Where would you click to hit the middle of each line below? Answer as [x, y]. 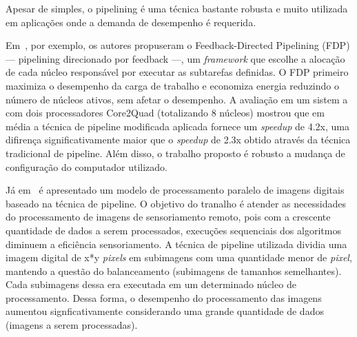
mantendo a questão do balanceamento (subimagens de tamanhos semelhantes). [174, 270]
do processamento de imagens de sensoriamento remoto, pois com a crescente [168, 217]
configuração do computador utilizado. [87, 166]
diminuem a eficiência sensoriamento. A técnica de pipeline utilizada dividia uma [176, 244]
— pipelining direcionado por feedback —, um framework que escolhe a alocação [175, 58]
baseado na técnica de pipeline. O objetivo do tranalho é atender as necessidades [176, 203]
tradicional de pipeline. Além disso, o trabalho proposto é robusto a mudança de [175, 153]
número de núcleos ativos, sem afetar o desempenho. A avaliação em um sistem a [177, 99]
